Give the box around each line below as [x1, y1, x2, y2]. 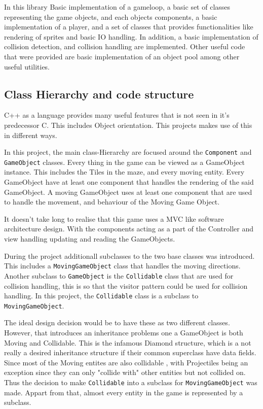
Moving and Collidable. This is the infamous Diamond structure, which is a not [4, 337, 251, 348]
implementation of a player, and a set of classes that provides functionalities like [4, 21, 253, 32]
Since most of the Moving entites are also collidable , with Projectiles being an [4, 357, 248, 367]
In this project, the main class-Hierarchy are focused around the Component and [4, 147, 252, 157]
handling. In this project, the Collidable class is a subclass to [4, 290, 199, 301]
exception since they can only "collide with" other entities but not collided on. [4, 367, 246, 378]
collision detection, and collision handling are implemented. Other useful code [4, 41, 245, 52]
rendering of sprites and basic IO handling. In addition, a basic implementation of [4, 31, 258, 42]
